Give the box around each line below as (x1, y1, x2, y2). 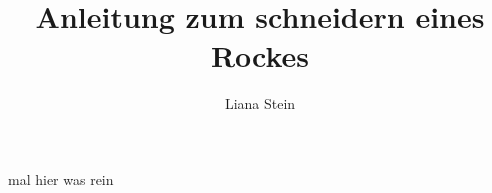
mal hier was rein (8, 168, 114, 189)
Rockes (210, 35, 310, 76)
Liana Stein (224, 93, 296, 114)
